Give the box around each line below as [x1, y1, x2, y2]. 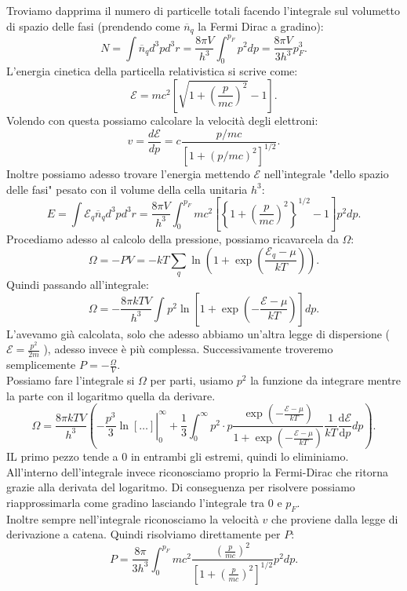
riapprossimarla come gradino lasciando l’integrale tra [6, 494, 265, 510]
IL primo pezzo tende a [6, 448, 118, 465]
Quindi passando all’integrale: [6, 276, 149, 293]
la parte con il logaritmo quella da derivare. [6, 387, 216, 403]
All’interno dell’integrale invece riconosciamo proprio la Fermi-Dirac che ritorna [6, 463, 388, 480]
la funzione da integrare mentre [250, 371, 402, 388]
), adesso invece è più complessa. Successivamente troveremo [43, 341, 333, 357]
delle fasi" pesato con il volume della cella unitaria [6, 181, 248, 197]
